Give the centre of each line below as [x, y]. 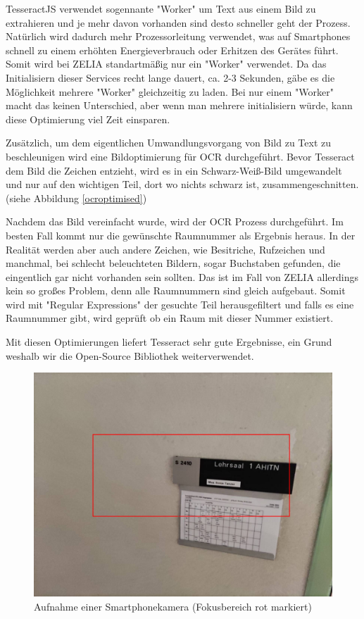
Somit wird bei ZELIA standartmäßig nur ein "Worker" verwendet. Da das [166, 64]
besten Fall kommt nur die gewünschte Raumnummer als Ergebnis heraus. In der [181, 235]
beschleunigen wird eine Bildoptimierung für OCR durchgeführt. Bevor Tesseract [180, 156]
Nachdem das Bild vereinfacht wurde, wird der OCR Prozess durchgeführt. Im [175, 221]
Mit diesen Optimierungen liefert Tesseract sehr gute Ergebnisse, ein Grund [169, 342]
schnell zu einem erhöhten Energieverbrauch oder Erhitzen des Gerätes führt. [172, 50]
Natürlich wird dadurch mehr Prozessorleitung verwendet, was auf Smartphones [178, 36]
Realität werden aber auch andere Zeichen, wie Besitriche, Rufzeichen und [165, 249]
